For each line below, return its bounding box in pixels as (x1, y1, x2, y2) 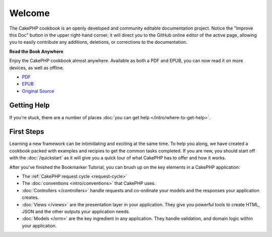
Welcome (9, 8, 50, 19)
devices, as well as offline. (9, 64, 64, 70)
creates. (22, 194, 39, 201)
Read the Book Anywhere (9, 48, 64, 54)
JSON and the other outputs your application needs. (22, 209, 130, 214)
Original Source (22, 88, 54, 94)
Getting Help (9, 101, 50, 110)
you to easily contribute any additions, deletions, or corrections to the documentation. (9, 39, 187, 45)
